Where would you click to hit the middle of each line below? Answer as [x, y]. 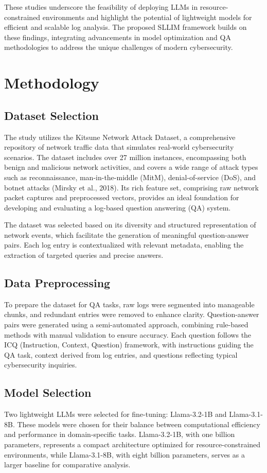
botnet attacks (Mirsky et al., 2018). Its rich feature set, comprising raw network [131, 187]
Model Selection [48, 392]
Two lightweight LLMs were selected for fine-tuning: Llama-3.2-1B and [115, 414]
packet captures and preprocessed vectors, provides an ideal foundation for [122, 197]
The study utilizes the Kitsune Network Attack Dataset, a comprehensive [120, 137]
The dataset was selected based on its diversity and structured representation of [130, 225]
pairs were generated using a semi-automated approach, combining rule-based [126, 325]
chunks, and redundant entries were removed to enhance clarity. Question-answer [132, 314]
